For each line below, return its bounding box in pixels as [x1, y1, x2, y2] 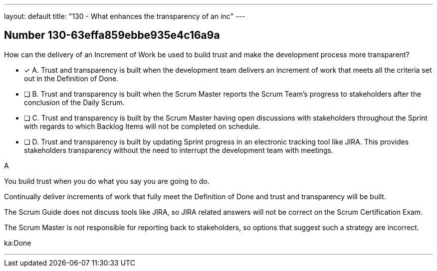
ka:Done [4, 238, 31, 247]
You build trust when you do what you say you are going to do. [4, 176, 210, 185]
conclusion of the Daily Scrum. [24, 98, 125, 107]
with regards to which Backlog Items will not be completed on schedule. [24, 122, 260, 131]
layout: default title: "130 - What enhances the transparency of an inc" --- [4, 12, 245, 20]
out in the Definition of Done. [24, 74, 119, 83]
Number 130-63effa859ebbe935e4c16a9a [4, 29, 220, 42]
